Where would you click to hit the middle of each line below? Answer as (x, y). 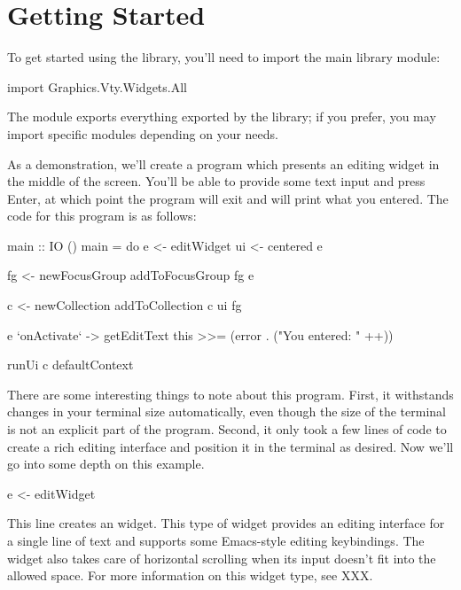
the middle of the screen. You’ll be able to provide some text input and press (216, 181)
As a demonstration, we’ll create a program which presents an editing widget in (223, 163)
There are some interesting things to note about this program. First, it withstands (230, 394)
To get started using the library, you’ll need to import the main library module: (224, 57)
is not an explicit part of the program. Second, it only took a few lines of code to (227, 429)
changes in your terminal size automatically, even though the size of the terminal (227, 411)
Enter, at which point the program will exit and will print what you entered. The (228, 198)
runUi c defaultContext (70, 365)
